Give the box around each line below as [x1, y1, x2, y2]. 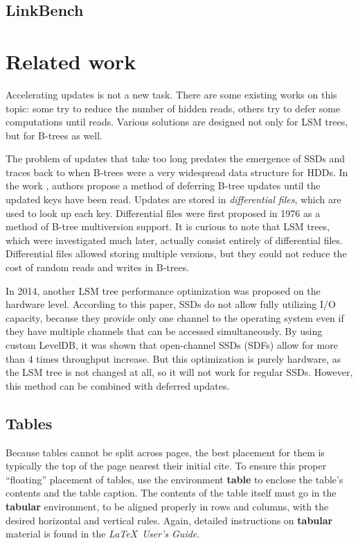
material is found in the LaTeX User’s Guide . [6, 526, 200, 541]
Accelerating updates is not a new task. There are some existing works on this [6, 87, 337, 101]
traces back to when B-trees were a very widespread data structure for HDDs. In [6, 164, 348, 179]
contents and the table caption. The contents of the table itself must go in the [6, 485, 337, 500]
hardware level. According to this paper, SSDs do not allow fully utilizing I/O [6, 297, 336, 311]
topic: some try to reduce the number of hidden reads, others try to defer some [6, 101, 341, 115]
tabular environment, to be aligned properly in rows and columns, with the [6, 499, 329, 513]
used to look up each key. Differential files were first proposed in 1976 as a [6, 205, 321, 220]
